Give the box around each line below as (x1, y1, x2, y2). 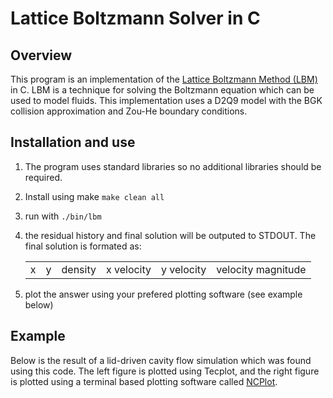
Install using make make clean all (24, 190, 165, 202)
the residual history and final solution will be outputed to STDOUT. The (24, 229, 317, 241)
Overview (10, 47, 73, 64)
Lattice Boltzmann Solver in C (10, 7, 261, 30)
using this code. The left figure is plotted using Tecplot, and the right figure (10, 365, 320, 377)
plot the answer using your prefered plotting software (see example (24, 288, 303, 300)
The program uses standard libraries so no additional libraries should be (24, 160, 322, 172)
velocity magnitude (216, 262, 307, 276)
